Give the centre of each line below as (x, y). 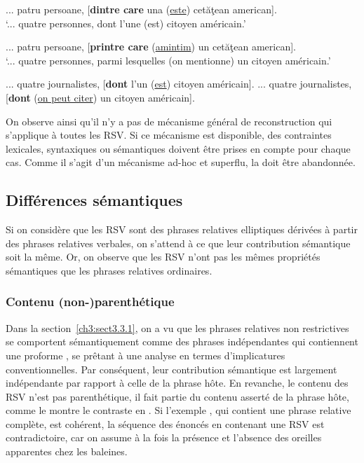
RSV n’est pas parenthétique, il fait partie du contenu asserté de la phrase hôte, (177, 396)
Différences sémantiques (94, 200)
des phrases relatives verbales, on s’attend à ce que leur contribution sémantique (178, 243)
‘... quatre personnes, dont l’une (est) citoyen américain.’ (126, 23)
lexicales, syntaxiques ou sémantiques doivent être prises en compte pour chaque (178, 148)
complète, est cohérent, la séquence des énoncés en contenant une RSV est (165, 423)
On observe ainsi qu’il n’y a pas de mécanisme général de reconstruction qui (169, 121)
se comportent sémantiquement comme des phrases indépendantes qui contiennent (182, 341)
